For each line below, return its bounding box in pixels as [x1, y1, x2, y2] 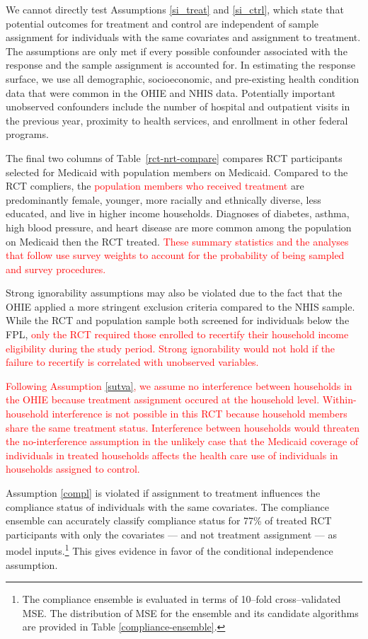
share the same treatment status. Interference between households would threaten [6, 420, 360, 434]
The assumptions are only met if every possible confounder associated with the [6, 43, 347, 58]
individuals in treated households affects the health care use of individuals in [6, 447, 338, 462]
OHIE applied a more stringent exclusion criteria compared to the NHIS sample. [6, 299, 355, 313]
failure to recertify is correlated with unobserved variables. [6, 355, 259, 369]
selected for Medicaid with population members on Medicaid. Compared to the [6, 164, 348, 179]
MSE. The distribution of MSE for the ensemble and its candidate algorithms [22, 605, 359, 620]
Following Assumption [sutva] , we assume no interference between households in [6, 378, 352, 393]
